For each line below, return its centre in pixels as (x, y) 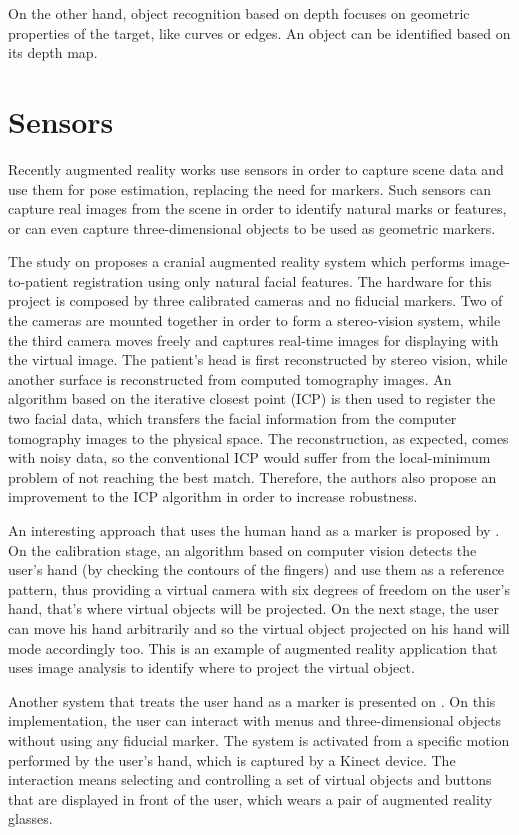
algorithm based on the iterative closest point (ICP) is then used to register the (252, 398)
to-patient (38, 280)
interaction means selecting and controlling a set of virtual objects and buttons (250, 779)
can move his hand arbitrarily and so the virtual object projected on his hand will (259, 627)
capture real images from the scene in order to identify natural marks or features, (257, 208)
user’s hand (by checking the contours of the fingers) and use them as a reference (256, 569)
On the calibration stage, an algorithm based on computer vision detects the (242, 549)
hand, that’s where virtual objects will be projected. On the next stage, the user (253, 608)
